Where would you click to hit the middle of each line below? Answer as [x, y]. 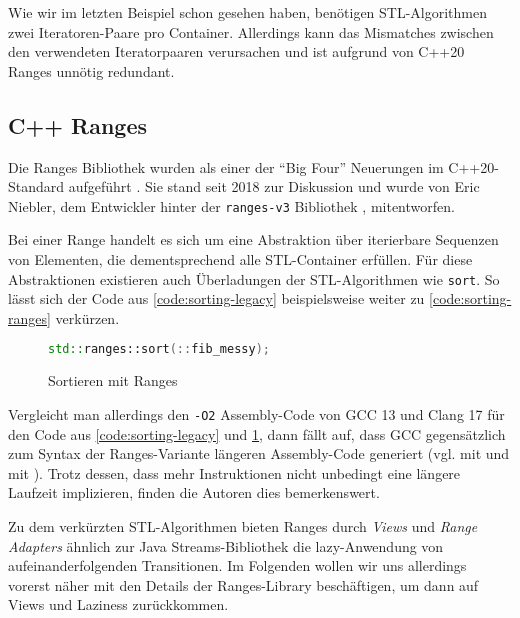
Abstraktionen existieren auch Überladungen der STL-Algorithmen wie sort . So [254, 278]
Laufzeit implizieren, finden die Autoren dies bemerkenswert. [194, 492]
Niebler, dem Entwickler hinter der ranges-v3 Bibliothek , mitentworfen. [231, 205]
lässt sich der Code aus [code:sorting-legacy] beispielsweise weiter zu [216, 298]
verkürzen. [87, 317]
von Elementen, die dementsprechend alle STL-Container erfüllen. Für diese [240, 259]
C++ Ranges [77, 124]
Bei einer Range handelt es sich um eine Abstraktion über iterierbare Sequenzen [253, 239]
